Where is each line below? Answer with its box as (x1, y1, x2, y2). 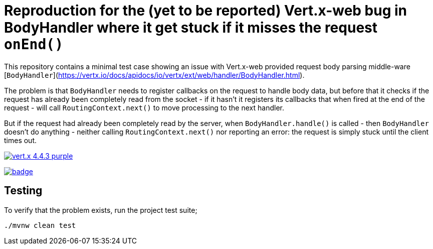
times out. (4, 136, 37, 145)
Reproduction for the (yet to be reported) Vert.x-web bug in (4, 2, 407, 19)
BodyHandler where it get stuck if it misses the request (4, 19, 377, 36)
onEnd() (4, 36, 64, 53)
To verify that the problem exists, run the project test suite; (4, 205, 197, 214)
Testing (4, 184, 43, 197)
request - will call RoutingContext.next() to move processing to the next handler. (4, 103, 284, 112)
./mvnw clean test (4, 221, 76, 229)
